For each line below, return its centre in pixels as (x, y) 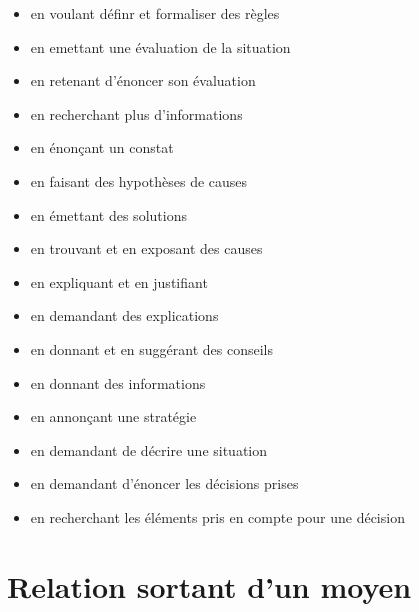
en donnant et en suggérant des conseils (152, 348)
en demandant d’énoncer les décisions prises (164, 483)
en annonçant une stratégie (113, 416)
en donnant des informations (118, 382)
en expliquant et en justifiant (119, 281)
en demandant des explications (124, 315)
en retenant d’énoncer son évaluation (143, 80)
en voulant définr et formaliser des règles (155, 13)
